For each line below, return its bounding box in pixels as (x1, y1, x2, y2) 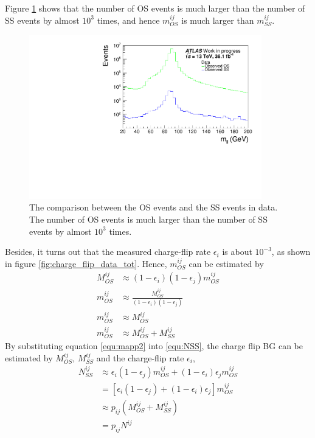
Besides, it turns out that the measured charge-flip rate (5, 245, 211, 258)
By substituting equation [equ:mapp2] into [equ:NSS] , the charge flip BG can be (5, 339, 303, 352)
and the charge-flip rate (96, 351, 184, 364)
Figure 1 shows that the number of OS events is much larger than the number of (5, 2, 305, 14)
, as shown (271, 245, 311, 258)
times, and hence (97, 13, 160, 26)
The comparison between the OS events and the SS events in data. (29, 201, 278, 214)
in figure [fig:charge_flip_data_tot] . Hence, (5, 257, 167, 269)
